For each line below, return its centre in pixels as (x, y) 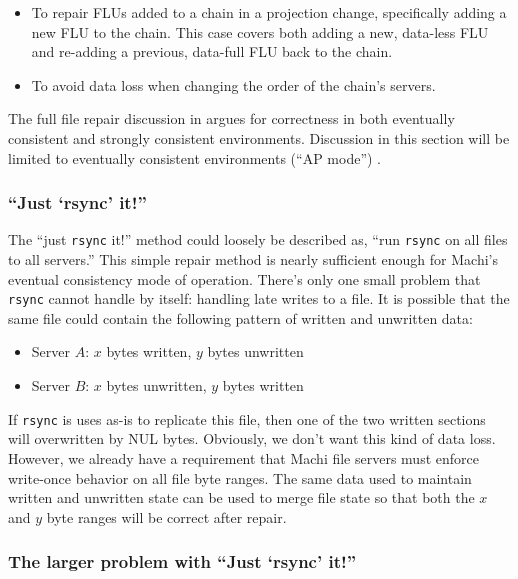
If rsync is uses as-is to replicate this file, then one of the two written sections (247, 418)
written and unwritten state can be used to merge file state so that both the (241, 497)
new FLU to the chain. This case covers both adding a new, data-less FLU (260, 31)
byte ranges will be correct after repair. (166, 516)
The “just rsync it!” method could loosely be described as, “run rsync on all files (258, 239)
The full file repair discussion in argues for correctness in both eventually (231, 118)
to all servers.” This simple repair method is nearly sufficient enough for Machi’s (253, 259)
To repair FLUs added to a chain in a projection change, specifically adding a (269, 12)
